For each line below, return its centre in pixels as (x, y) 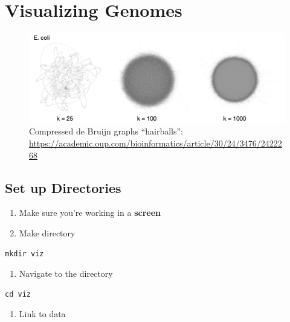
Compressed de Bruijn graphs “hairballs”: (106, 131)
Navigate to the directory (66, 273)
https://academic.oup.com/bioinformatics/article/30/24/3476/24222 (156, 143)
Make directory (47, 232)
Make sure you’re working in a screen (90, 213)
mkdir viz (24, 254)
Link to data (42, 314)
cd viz (18, 294)
